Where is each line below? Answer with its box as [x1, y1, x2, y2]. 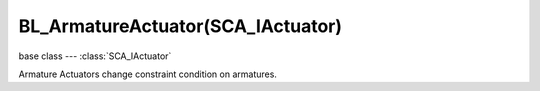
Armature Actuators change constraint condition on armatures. [18, 68, 277, 80]
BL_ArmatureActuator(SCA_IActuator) [18, 15, 343, 37]
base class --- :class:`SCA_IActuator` [18, 50, 172, 62]
